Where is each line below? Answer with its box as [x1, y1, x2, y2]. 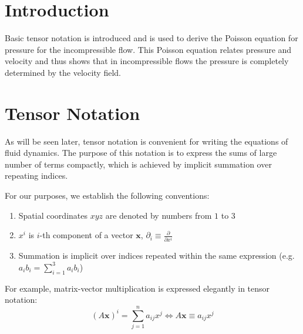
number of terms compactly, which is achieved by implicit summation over [5, 158, 272, 170]
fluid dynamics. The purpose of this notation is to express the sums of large [5, 146, 277, 159]
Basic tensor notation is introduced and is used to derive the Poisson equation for [5, 32, 298, 44]
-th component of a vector [39, 229, 133, 241]
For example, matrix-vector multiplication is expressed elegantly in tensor [5, 282, 270, 294]
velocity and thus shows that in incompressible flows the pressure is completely [5, 55, 289, 67]
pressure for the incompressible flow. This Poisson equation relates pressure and [5, 43, 292, 55]
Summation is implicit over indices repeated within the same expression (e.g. [18, 249, 295, 262]
